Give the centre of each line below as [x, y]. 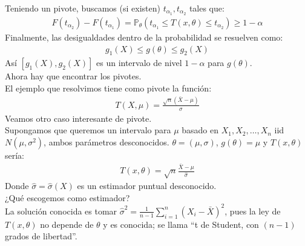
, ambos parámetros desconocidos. [107, 141]
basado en [200, 130]
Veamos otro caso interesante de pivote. [78, 118]
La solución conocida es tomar [61, 211]
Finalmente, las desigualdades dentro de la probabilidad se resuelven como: [144, 37]
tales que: [207, 8]
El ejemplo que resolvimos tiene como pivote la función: [108, 88]
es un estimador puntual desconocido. [147, 186]
